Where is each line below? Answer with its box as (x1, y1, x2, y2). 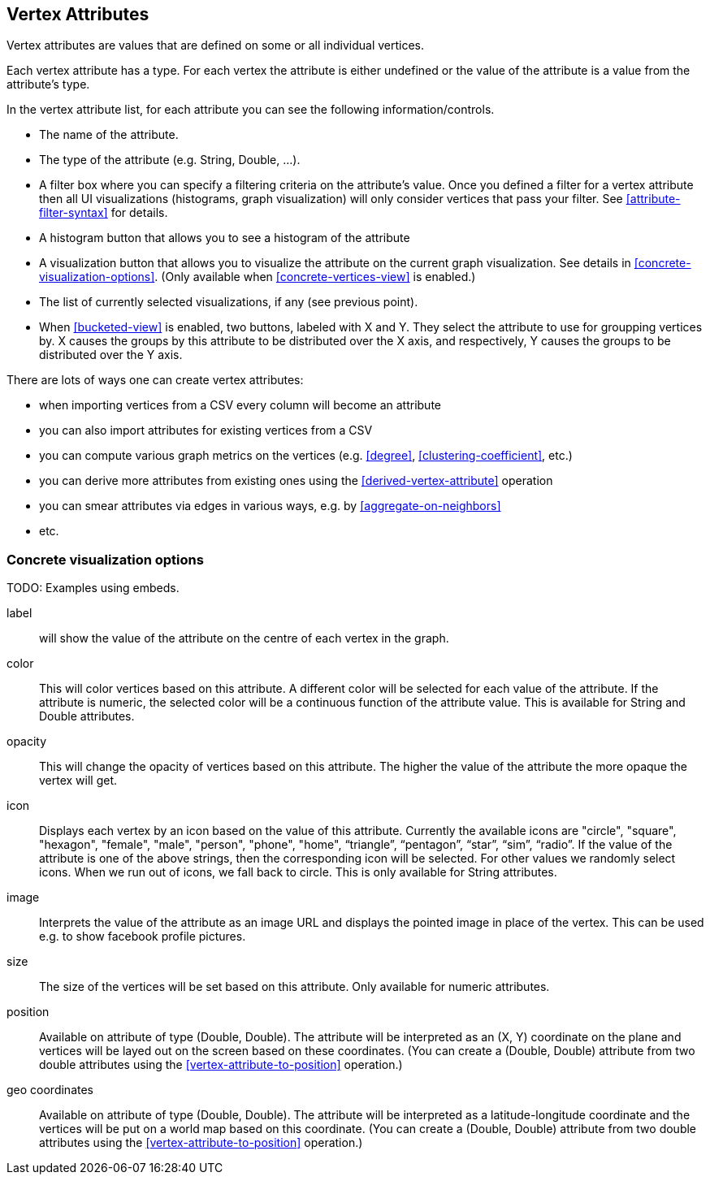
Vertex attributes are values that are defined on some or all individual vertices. (6, 38, 425, 53)
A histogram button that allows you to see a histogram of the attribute (39, 231, 410, 245)
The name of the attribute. (39, 128, 179, 142)
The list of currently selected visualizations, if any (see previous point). (39, 295, 418, 309)
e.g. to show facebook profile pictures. (39, 929, 246, 944)
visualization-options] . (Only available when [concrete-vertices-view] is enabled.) (39, 270, 476, 284)
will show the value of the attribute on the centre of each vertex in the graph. (39, 631, 449, 646)
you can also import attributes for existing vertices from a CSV (39, 423, 373, 438)
